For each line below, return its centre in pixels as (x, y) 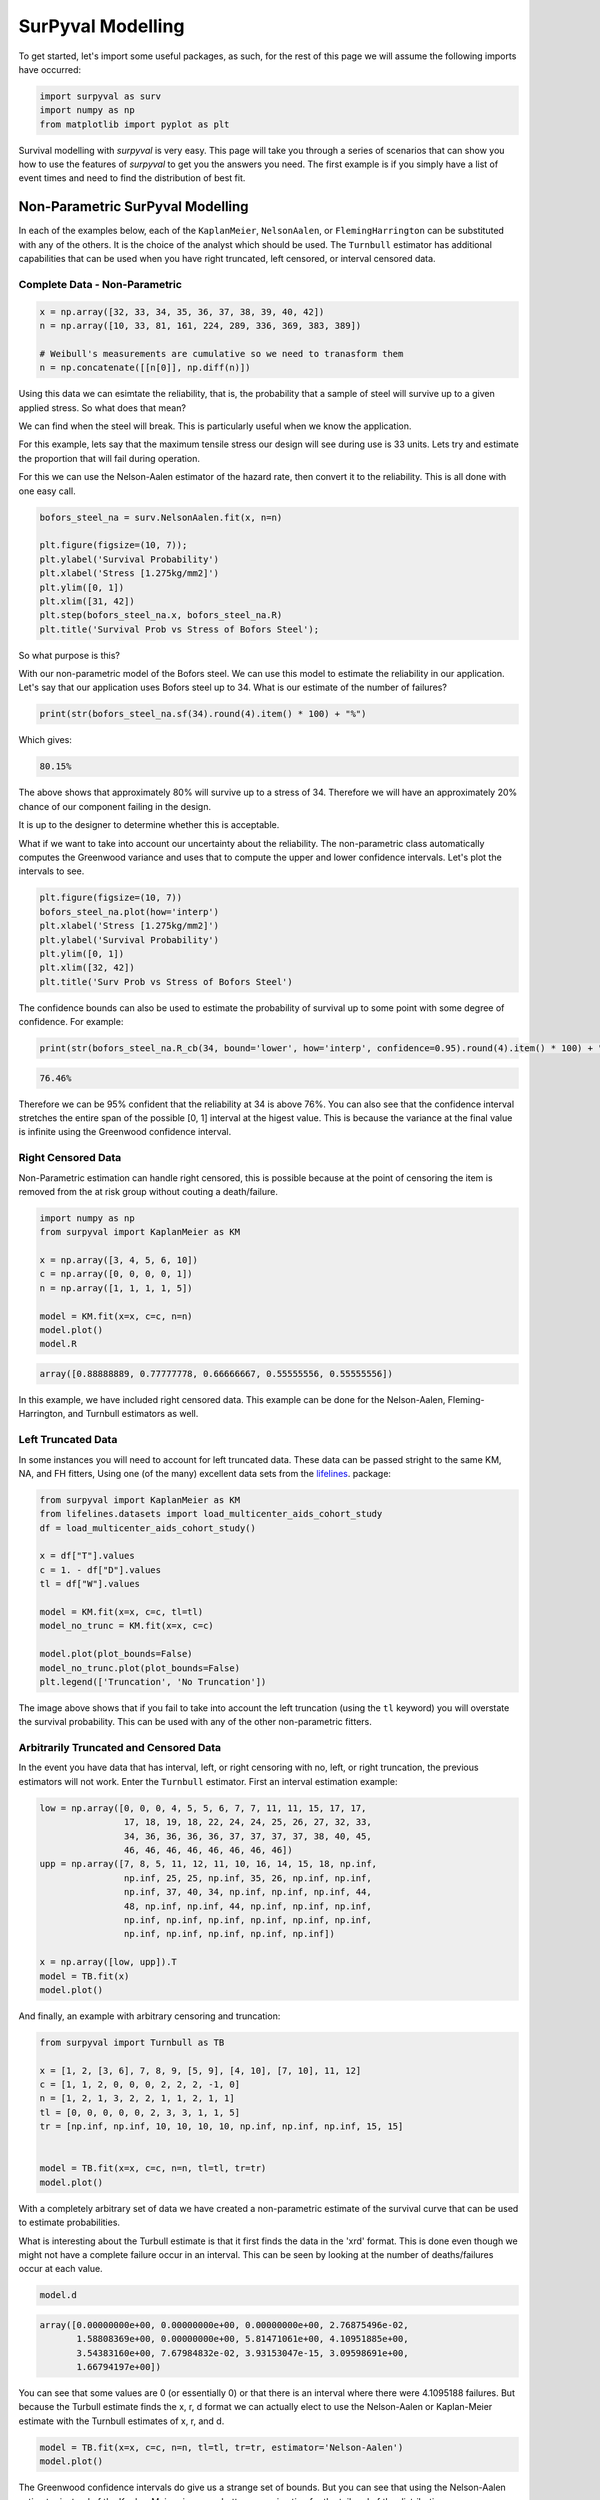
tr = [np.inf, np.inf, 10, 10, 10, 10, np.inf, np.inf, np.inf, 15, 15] (221, 2126)
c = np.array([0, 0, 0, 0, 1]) (116, 1274)
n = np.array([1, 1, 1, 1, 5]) (116, 1288)
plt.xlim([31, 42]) (87, 601)
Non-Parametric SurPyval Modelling (133, 206)
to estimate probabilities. (69, 2222)
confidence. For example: (71, 1022)
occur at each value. (61, 2269)
